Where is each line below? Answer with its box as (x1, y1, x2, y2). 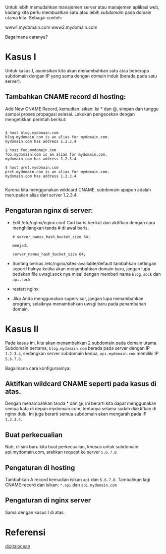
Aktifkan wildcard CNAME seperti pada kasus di (5, 379, 157, 388)
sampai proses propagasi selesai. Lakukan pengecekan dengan (5, 111, 135, 117)
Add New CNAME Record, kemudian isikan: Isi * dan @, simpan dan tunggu (5, 106, 159, 112)
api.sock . (12, 276, 32, 282)
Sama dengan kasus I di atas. (5, 509, 65, 515)
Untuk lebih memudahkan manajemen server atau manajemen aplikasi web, (5, 4, 160, 10)
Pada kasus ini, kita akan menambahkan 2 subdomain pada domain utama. (5, 340, 158, 346)
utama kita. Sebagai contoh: (5, 15, 62, 20)
